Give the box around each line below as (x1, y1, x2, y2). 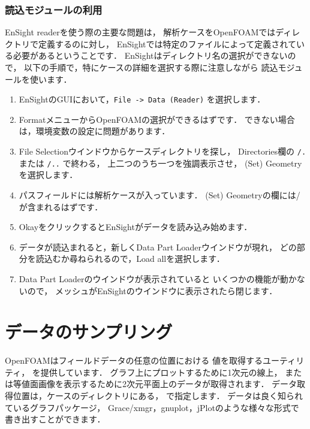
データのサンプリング (5, 319, 173, 344)
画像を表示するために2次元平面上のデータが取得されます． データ (38, 377, 297, 390)
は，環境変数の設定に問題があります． (19, 125, 170, 137)
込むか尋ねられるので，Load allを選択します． (44, 252, 225, 265)
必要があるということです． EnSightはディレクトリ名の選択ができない (13, 49, 288, 62)
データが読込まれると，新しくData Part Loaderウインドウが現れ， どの (19, 240, 297, 253)
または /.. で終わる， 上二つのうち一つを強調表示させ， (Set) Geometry (19, 156, 302, 169)
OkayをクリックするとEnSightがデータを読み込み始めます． (19, 220, 252, 233)
